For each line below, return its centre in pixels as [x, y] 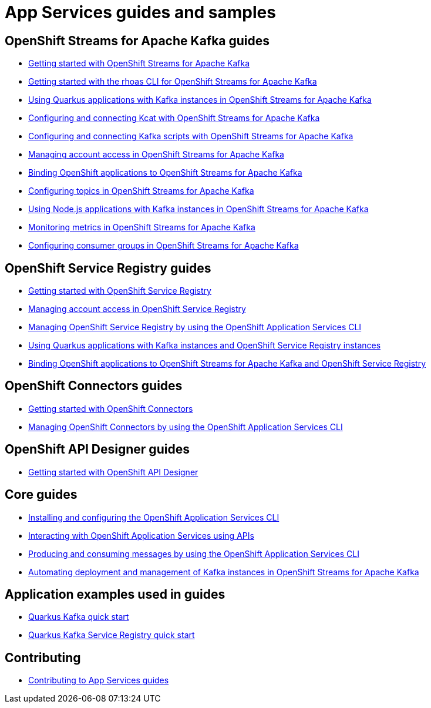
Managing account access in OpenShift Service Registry [137, 309]
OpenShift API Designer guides [97, 449]
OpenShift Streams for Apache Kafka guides [137, 41]
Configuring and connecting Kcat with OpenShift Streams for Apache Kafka [174, 118]
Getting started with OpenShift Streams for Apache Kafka [139, 63]
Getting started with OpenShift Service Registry [120, 291]
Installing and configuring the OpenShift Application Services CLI [154, 517]
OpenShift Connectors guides [94, 386]
